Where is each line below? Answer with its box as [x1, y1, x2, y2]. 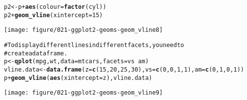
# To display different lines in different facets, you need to [4, 41, 184, 49]
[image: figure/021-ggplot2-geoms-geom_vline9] [4, 89, 163, 97]
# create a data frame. [4, 50, 68, 57]
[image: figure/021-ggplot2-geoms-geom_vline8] [4, 26, 163, 34]
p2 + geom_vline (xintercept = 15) [4, 11, 103, 19]
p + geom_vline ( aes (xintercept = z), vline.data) [4, 74, 152, 81]
